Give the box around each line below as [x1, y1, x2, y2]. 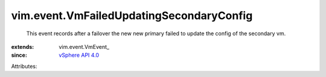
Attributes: [11, 63, 37, 70]
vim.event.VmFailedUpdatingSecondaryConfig [11, 9, 253, 22]
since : [11, 51, 27, 59]
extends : [11, 43, 34, 50]
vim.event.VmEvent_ [59, 43, 110, 50]
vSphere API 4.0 [59, 51, 100, 59]
